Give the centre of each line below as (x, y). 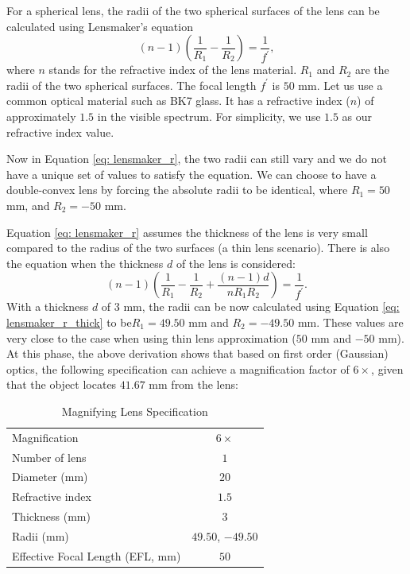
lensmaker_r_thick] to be (69, 322)
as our (357, 116)
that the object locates (62, 384)
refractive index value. (60, 132)
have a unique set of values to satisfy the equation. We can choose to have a (191, 174)
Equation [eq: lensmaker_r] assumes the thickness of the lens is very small (187, 232)
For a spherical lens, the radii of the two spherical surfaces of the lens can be (193, 10)
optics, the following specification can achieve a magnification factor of (178, 368)
